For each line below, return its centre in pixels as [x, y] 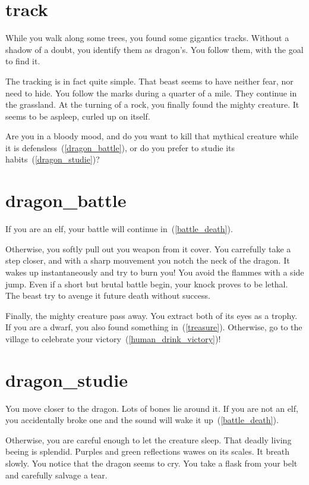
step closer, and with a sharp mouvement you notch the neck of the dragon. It [148, 260]
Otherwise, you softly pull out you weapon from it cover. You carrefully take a [148, 248]
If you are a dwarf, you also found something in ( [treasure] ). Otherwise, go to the [154, 327]
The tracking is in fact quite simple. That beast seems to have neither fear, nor [149, 81]
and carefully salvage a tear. [56, 475]
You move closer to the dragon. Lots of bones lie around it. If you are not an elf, [152, 408]
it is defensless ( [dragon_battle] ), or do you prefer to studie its [120, 147]
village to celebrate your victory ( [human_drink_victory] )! [113, 338]
